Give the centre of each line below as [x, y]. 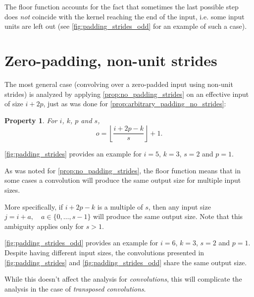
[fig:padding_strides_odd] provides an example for [81, 243]
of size [14, 104]
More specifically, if [34, 206]
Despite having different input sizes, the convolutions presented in [104, 253]
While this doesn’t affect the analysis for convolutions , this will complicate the [123, 279]
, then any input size [179, 206]
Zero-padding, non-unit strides [111, 60]
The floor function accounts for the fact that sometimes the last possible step [122, 6]
